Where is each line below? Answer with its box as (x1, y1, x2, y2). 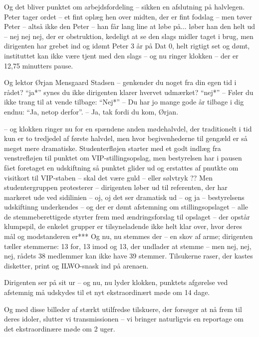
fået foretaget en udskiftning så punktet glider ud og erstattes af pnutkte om (4, 162, 239, 172)
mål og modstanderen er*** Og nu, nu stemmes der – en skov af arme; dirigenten (4, 231, 253, 241)
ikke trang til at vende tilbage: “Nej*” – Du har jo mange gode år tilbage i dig (4, 96, 244, 107)
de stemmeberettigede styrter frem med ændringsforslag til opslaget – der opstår (4, 211, 250, 221)
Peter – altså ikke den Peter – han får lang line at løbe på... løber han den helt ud (4, 21, 256, 31)
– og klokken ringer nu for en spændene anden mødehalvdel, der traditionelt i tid (4, 123, 252, 133)
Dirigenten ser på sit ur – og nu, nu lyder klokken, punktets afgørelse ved (4, 277, 228, 287)
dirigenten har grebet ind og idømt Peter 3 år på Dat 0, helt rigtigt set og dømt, (4, 40, 250, 51)
